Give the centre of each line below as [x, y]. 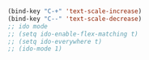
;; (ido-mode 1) [35, 49]
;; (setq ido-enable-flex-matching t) [73, 34]
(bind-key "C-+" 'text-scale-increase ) [75, 11]
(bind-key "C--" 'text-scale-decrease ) [75, 19]
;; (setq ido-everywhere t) [55, 41]
